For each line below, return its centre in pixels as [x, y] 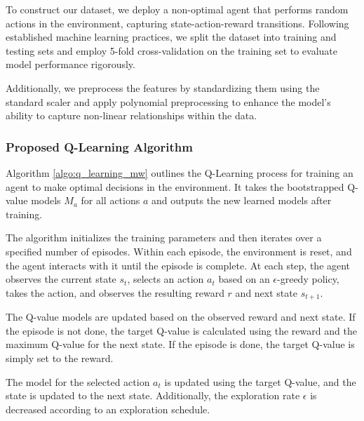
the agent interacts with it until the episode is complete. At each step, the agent [178, 265]
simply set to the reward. [60, 357]
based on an [244, 279]
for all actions [110, 200]
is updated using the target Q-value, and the [260, 381]
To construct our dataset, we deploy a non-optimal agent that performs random [177, 9]
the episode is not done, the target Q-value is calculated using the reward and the [181, 330]
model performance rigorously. [70, 64]
